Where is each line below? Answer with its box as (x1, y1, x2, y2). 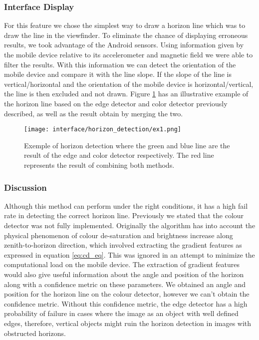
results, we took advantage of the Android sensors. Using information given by (4, 39, 244, 50)
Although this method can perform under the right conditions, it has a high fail (4, 200, 248, 211)
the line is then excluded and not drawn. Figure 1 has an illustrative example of (4, 88, 249, 99)
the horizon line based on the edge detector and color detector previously (4, 98, 228, 108)
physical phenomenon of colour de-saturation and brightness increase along (4, 230, 233, 240)
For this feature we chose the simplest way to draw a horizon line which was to (4, 20, 246, 30)
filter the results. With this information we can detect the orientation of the (4, 59, 236, 69)
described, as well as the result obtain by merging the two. (4, 108, 183, 118)
